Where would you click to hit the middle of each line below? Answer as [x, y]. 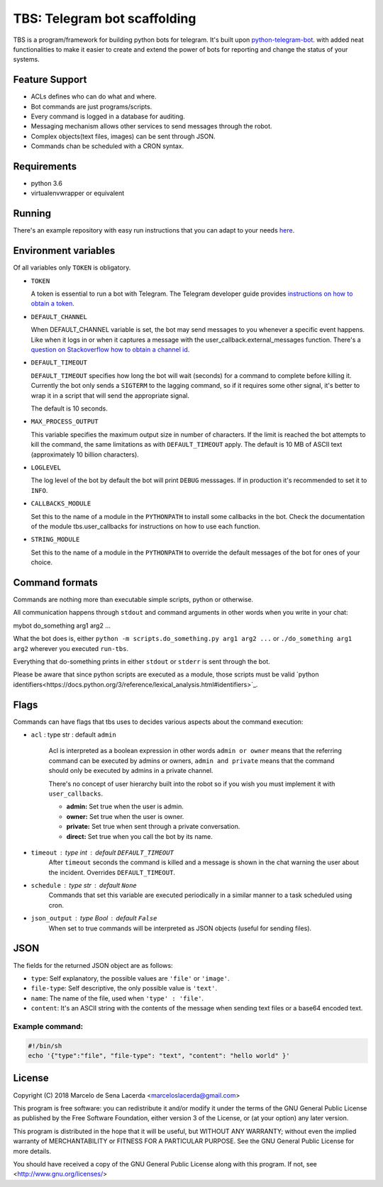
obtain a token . [52, 303]
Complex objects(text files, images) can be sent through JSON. [123, 136]
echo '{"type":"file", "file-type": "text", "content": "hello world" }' [159, 1056]
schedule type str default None [84, 886]
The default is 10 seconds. [69, 408]
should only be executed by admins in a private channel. [131, 771]
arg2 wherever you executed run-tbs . [71, 648]
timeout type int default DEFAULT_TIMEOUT [102, 852]
